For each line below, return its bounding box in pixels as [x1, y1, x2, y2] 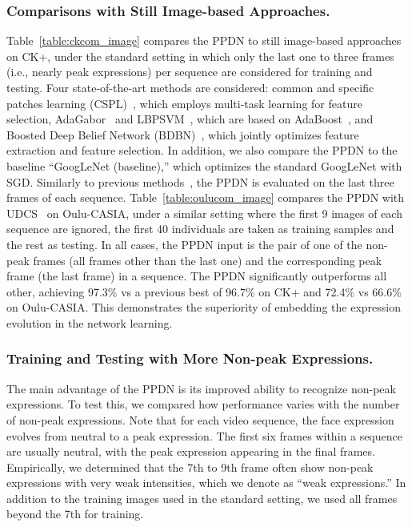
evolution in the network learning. [6, 314, 173, 331]
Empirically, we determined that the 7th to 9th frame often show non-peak [6, 458, 374, 475]
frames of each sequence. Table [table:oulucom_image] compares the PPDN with [6, 189, 405, 206]
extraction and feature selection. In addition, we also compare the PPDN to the [6, 142, 398, 159]
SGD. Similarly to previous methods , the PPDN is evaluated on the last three [6, 173, 394, 190]
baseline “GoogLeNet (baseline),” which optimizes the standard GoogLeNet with [6, 157, 402, 174]
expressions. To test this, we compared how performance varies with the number [6, 396, 400, 412]
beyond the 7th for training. [6, 505, 144, 522]
